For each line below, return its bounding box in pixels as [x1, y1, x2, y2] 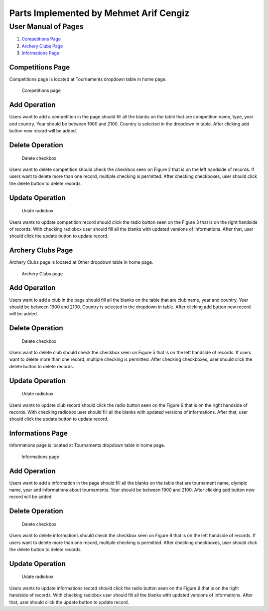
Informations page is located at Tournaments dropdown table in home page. [9, 442, 165, 448]
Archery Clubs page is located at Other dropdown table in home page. [9, 259, 153, 265]
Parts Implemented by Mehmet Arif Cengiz [9, 7, 190, 18]
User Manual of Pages [9, 22, 84, 31]
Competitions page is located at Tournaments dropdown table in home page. [9, 76, 167, 82]
